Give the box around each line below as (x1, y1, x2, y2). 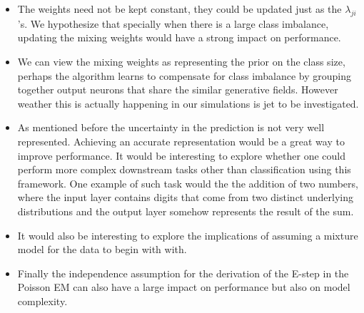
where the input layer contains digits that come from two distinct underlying (17, 190, 353, 205)
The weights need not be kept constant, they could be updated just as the (17, 1, 342, 16)
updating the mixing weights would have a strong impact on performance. (17, 30, 341, 45)
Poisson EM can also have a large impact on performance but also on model (17, 279, 350, 294)
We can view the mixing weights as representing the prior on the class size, (17, 53, 345, 68)
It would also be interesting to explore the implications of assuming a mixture (17, 227, 358, 242)
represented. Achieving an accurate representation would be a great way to (17, 133, 345, 148)
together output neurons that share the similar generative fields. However (17, 82, 338, 97)
